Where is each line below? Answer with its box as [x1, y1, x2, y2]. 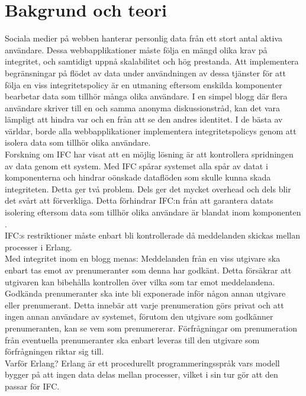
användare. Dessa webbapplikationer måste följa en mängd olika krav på [5, 43, 268, 56]
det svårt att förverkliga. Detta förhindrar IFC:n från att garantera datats [5, 194, 273, 207]
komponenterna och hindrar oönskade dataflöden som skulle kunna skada [5, 171, 271, 183]
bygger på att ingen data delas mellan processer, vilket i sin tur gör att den [5, 368, 278, 381]
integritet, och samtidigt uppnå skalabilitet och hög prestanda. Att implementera [5, 55, 299, 67]
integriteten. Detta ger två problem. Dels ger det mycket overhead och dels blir [5, 182, 291, 195]
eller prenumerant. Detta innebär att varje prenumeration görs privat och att [5, 298, 284, 311]
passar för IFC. [5, 379, 60, 392]
